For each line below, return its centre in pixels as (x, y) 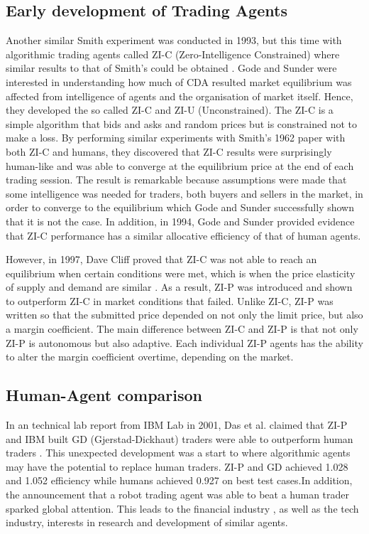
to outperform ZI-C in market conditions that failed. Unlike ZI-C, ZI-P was (170, 300)
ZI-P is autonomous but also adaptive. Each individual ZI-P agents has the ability (184, 342)
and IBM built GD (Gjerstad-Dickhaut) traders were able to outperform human (180, 438)
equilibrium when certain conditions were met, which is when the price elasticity (181, 273)
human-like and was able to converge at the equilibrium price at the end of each (180, 165)
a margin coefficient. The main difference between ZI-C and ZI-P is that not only (182, 329)
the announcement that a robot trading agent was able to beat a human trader (178, 495)
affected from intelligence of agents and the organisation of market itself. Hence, (180, 96)
